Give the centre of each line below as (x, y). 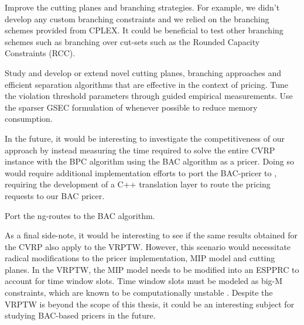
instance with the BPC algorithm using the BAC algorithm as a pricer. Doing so (149, 161)
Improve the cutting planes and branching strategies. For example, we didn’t (142, 7)
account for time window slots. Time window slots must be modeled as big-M (144, 281)
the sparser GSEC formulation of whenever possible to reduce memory (131, 107)
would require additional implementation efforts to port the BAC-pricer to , (141, 172)
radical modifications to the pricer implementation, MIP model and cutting (140, 258)
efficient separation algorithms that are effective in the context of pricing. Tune (147, 84)
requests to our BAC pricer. (55, 195)
